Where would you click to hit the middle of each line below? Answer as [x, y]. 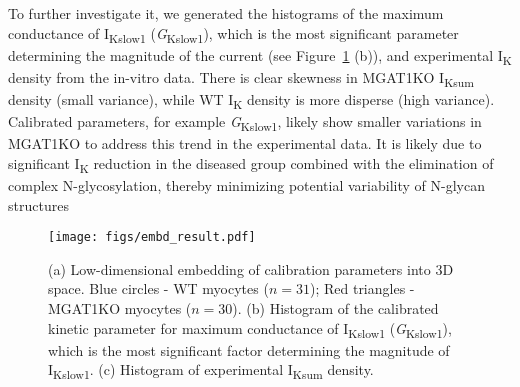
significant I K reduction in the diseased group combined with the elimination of [251, 164]
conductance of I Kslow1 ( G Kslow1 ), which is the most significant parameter [233, 34]
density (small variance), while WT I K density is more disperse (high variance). [251, 100]
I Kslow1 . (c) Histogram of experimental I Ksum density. [211, 371]
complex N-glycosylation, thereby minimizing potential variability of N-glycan [246, 184]
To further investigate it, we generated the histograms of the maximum [226, 13]
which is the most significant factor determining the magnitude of [249, 349]
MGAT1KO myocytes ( [120, 307]
